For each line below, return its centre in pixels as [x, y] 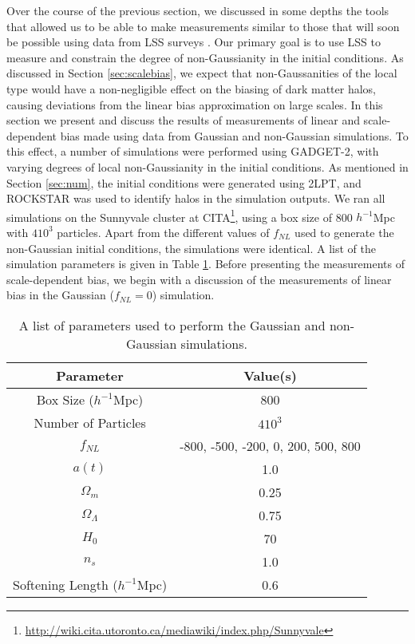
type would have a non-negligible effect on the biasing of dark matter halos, [192, 88]
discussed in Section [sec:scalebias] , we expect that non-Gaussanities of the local [202, 73]
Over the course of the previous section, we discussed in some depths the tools [198, 10]
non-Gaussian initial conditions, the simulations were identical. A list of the [192, 248]
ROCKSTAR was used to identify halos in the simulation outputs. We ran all [196, 198]
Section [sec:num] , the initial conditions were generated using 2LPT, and [184, 182]
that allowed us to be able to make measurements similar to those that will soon [203, 26]
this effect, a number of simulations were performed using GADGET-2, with [193, 151]
